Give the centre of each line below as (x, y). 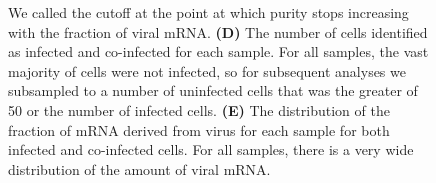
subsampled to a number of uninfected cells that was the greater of (213, 90)
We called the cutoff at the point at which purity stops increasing (208, 12)
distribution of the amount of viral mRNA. (139, 168)
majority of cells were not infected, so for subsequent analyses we (207, 70)
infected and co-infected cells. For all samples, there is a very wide (211, 149)
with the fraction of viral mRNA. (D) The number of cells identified (218, 31)
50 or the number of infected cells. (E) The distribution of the (199, 109)
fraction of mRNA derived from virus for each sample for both (199, 129)
